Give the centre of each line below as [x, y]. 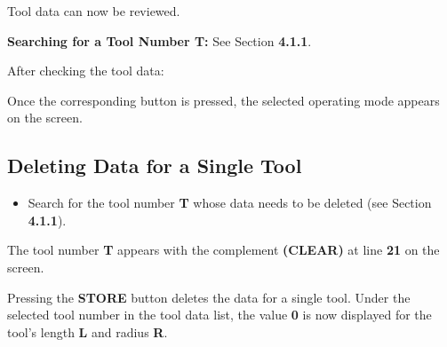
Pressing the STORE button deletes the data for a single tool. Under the [209, 297]
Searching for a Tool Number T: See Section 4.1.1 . [160, 40]
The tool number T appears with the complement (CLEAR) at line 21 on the [223, 250]
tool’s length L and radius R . [88, 331]
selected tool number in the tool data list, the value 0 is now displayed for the [220, 315]
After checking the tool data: [86, 71]
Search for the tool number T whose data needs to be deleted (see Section [230, 203]
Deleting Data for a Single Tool [155, 166]
